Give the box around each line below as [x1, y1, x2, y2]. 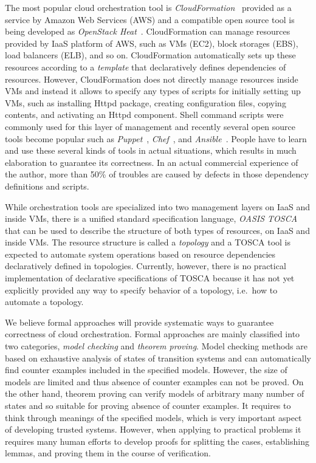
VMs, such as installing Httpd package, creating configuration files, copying [5, 96, 286, 109]
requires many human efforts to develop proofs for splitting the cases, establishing [5, 434, 309, 447]
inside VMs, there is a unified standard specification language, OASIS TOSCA [5, 212, 298, 225]
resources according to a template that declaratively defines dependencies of [5, 60, 286, 73]
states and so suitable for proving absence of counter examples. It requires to [5, 399, 291, 411]
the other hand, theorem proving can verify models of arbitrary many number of [5, 387, 304, 400]
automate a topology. [5, 295, 84, 308]
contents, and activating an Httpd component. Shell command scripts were [5, 108, 284, 121]
